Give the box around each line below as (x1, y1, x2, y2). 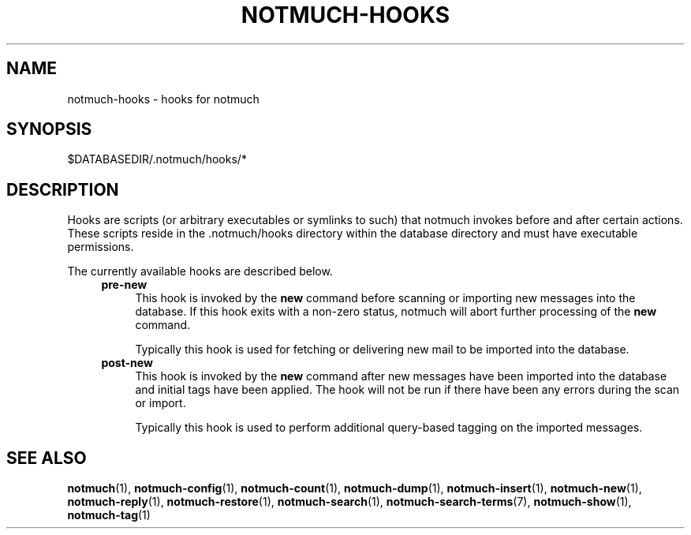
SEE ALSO (6, 447, 87, 468)
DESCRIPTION (6, 179, 119, 200)
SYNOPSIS (6, 119, 92, 140)
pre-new (101, 278, 148, 292)
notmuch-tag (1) (67, 508, 151, 522)
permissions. (67, 240, 134, 254)
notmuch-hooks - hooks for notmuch (67, 92, 260, 106)
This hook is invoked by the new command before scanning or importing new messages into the (135, 291, 636, 305)
